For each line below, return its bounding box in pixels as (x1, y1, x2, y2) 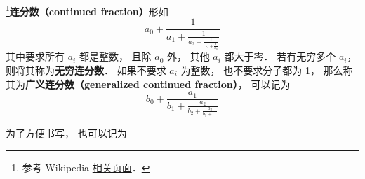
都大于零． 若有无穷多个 (224, 49, 336, 64)
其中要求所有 (6, 49, 65, 64)
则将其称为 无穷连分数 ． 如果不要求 (6, 62, 166, 77)
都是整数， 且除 (79, 49, 152, 64)
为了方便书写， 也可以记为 (6, 125, 127, 140)
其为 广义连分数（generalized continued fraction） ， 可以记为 (6, 76, 291, 91)
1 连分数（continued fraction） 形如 (6, 2, 168, 18)
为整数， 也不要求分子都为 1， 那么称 (180, 62, 353, 77)
